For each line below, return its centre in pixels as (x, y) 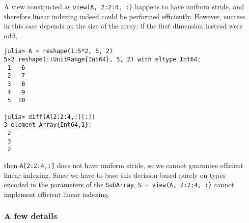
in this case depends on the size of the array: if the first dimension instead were (123, 26)
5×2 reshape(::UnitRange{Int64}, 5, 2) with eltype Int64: (102, 60)
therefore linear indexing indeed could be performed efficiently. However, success (124, 16)
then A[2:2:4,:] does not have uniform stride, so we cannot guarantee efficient (124, 165)
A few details (31, 216)
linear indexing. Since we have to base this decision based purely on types (115, 175)
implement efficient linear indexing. (57, 194)
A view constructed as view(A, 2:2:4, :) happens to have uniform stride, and (124, 6)
